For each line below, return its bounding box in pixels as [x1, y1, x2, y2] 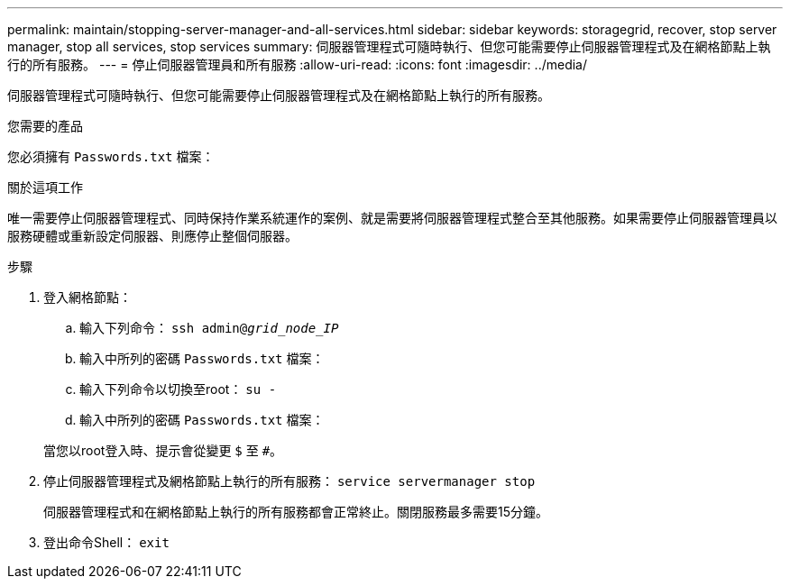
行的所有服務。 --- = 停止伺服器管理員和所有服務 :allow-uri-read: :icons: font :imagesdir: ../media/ [7, 57, 588, 72]
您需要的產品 [7, 118, 83, 133]
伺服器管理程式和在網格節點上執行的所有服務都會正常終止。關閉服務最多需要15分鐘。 [43, 504, 548, 519]
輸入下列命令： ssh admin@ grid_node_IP [79, 320, 339, 335]
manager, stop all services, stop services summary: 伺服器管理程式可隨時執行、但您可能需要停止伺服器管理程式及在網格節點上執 [7, 39, 771, 54]
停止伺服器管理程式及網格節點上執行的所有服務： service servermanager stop [43, 473, 536, 489]
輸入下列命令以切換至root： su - [79, 381, 277, 397]
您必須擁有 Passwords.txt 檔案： [7, 149, 215, 164]
